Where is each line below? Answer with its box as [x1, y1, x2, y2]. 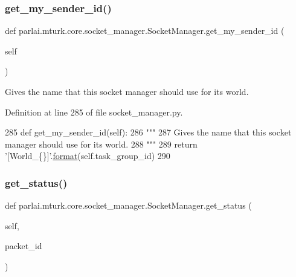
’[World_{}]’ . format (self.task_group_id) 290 [5, 149, 170, 162]
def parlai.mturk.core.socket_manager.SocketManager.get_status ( [5, 199, 252, 212]
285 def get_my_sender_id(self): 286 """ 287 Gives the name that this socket [5, 126, 292, 138]
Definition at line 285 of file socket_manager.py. [5, 105, 183, 118]
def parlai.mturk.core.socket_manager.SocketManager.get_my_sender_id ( [5, 24, 285, 37]
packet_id [5, 240, 42, 252]
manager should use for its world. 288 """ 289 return [5, 137, 198, 150]
